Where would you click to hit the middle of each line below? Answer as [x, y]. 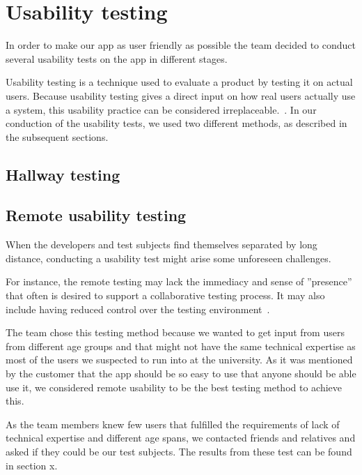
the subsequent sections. [57, 136]
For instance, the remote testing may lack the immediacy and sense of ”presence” [179, 281]
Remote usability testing [96, 215]
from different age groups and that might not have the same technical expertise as [181, 346]
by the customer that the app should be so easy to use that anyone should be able [181, 374]
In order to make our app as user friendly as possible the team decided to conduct [181, 45]
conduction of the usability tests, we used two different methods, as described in [176, 123]
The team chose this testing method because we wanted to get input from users [175, 332]
